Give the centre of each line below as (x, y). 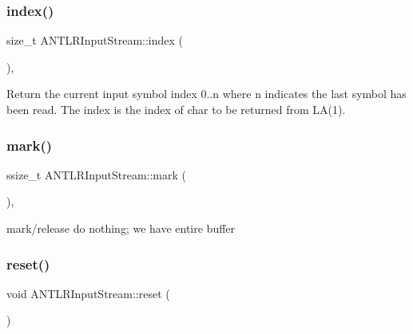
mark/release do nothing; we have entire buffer (121, 228)
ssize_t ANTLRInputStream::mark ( (97, 174)
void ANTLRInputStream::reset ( (88, 293)
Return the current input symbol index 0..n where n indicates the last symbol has (206, 94)
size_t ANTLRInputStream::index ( (95, 40)
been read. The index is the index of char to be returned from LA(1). (176, 109)
